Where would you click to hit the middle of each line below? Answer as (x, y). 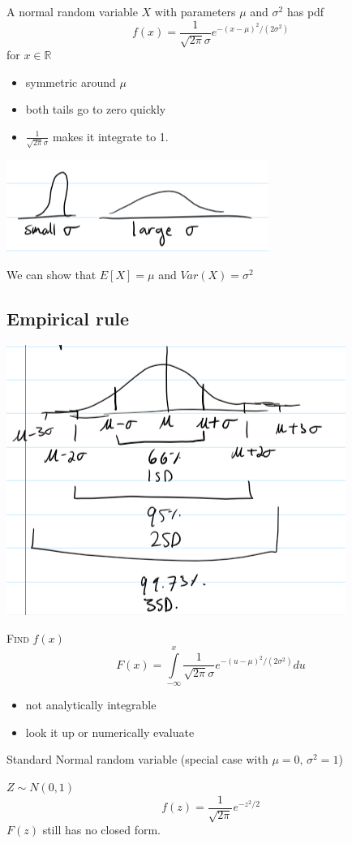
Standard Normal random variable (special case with (137, 759)
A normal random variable (72, 11)
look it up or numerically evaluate (110, 732)
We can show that (52, 275)
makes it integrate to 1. (110, 136)
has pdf (305, 11)
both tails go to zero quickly (96, 109)
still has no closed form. (101, 830)
